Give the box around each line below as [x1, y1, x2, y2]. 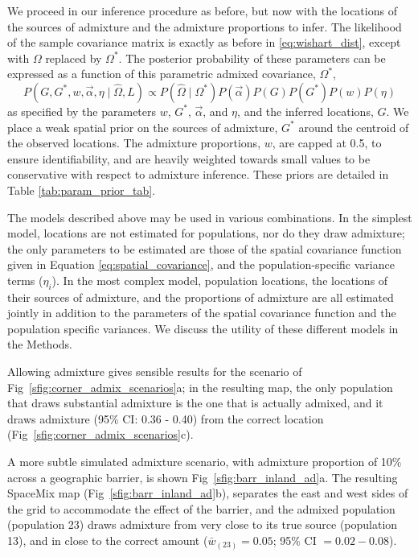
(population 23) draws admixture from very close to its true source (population [7, 516, 398, 533]
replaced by [45, 49, 102, 66]
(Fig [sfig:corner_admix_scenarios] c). [7, 426, 194, 443]
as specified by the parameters [7, 102, 157, 119]
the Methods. [7, 336, 72, 353]
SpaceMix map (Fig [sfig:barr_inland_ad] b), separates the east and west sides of [7, 485, 408, 501]
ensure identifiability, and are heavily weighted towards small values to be [7, 150, 371, 167]
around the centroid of [298, 118, 409, 135]
